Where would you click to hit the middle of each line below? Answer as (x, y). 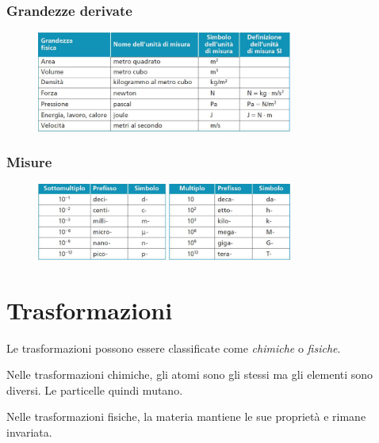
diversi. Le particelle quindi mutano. (95, 390)
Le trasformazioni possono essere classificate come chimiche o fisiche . (174, 348)
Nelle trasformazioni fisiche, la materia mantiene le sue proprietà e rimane (186, 416)
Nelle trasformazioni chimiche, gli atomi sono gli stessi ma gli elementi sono (190, 374)
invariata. (29, 432)
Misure (29, 162)
